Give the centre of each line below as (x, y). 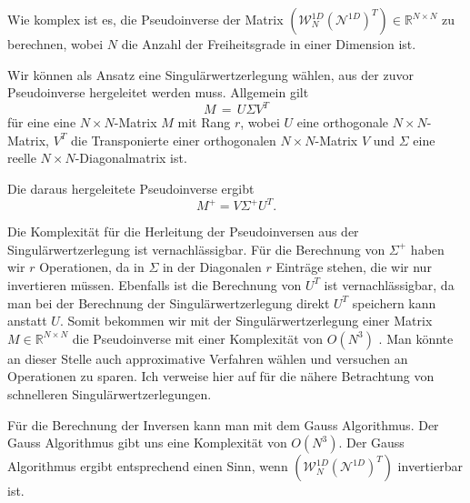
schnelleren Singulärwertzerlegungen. (110, 393)
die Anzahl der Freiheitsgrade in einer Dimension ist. (269, 44)
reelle (22, 158)
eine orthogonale (343, 122)
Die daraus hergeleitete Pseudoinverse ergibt (131, 189)
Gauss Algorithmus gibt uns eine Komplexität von (147, 443)
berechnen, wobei (55, 44)
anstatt (27, 321)
